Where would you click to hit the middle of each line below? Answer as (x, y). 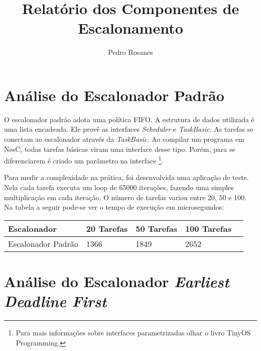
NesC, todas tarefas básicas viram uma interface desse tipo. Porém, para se (120, 149)
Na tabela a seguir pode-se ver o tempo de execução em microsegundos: (114, 207)
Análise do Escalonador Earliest (117, 282)
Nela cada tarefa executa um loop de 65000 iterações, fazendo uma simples (119, 187)
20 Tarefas (107, 228)
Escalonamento (130, 28)
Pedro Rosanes (130, 52)
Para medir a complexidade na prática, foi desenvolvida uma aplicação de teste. (126, 177)
